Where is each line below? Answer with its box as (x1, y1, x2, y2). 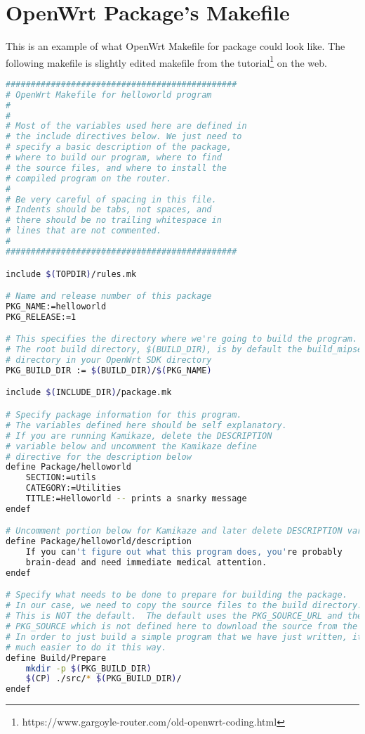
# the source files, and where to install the (6, 162, 227, 173)
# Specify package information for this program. (6, 410, 242, 420)
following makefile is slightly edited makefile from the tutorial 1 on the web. (6, 53, 327, 70)
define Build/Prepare (6, 652, 107, 663)
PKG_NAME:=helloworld (6, 301, 107, 311)
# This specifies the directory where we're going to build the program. (6, 334, 358, 345)
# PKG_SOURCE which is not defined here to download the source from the (6, 622, 358, 632)
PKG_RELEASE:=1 (6, 311, 77, 322)
